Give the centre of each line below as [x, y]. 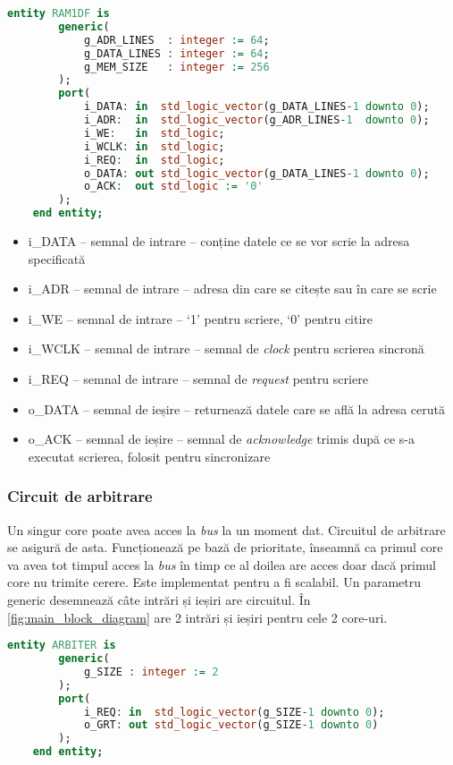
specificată [57, 258]
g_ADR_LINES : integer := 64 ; [176, 40]
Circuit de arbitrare [80, 496]
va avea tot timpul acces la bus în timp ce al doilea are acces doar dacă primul [222, 564]
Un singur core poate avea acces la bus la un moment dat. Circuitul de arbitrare [226, 529]
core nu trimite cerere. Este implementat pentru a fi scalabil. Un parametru [214, 582]
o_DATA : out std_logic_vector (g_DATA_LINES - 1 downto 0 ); [256, 173]
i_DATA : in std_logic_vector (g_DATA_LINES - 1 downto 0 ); [256, 107]
